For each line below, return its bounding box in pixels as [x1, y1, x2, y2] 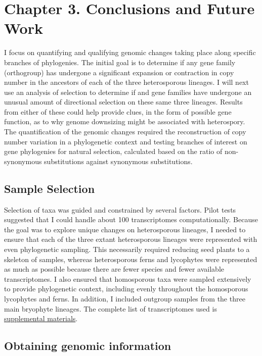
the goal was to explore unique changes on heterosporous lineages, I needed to [4, 224, 246, 234]
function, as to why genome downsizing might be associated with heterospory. [4, 116, 245, 127]
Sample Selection [4, 180, 95, 196]
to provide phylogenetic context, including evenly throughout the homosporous [4, 283, 248, 294]
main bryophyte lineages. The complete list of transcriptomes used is [4, 303, 217, 314]
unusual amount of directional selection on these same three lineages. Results [4, 96, 243, 107]
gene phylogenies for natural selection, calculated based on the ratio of [4, 146, 223, 157]
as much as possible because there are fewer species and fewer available [4, 264, 224, 274]
